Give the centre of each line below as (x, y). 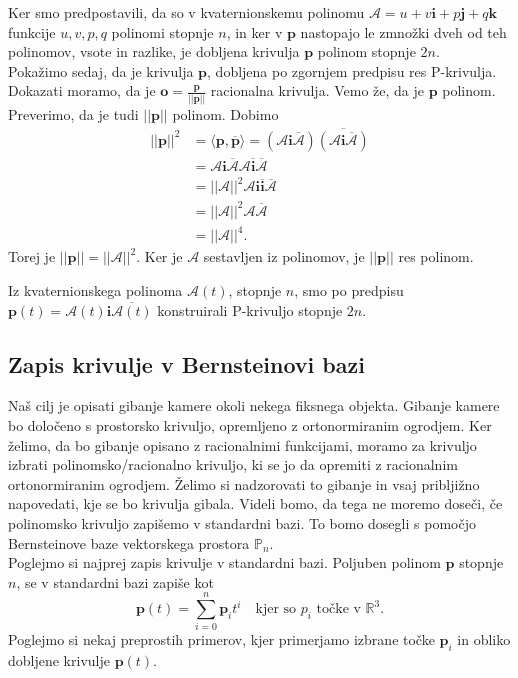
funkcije (32, 31)
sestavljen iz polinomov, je (284, 256)
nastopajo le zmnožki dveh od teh (403, 31)
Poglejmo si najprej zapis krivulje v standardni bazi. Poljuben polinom (224, 562)
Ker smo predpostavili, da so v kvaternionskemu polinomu (186, 12)
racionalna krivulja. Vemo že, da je (317, 90)
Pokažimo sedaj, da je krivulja (101, 70)
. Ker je (159, 256)
